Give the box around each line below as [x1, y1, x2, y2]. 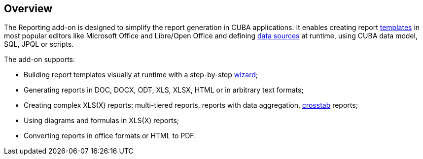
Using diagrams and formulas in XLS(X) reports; [24, 116, 179, 125]
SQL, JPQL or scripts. [4, 40, 74, 49]
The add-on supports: [4, 55, 75, 64]
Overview [4, 2, 53, 15]
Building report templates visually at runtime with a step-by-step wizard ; [24, 70, 258, 79]
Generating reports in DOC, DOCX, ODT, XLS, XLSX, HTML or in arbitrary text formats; [24, 86, 304, 95]
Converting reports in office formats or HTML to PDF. [24, 131, 196, 140]
